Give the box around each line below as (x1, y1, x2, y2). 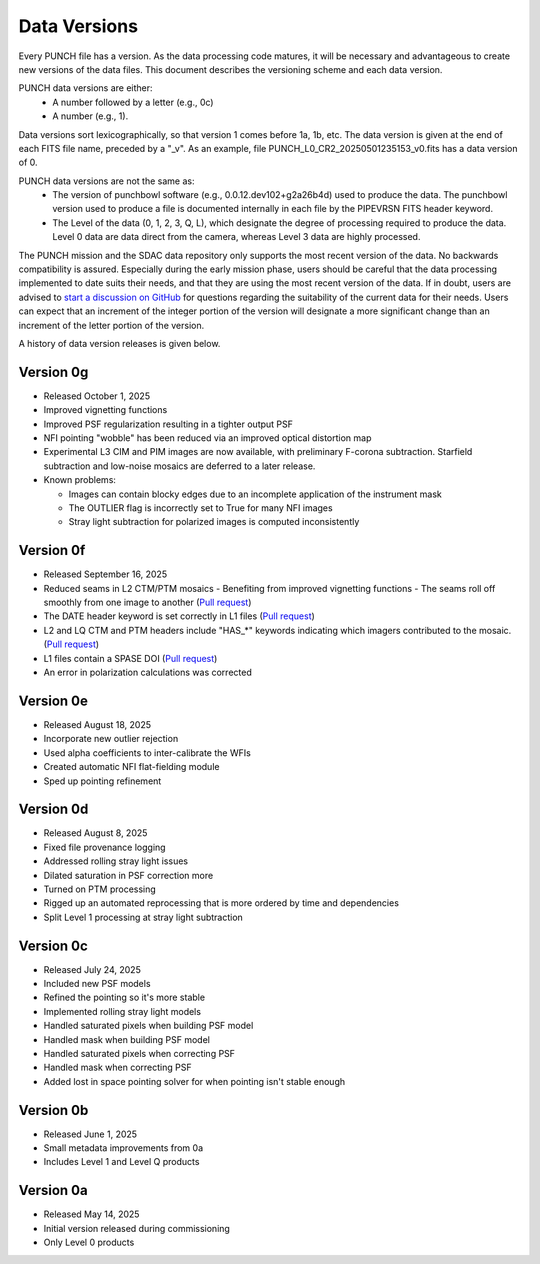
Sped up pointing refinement (43, 775, 162, 787)
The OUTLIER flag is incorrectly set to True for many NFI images (68, 502, 334, 514)
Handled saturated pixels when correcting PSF (43, 1048, 235, 1059)
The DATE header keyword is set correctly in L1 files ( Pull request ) (43, 610, 315, 622)
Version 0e (18, 692, 89, 709)
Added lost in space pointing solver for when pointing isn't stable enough (43, 1075, 346, 1087)
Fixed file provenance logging (43, 841, 166, 853)
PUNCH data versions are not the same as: (18, 175, 195, 187)
